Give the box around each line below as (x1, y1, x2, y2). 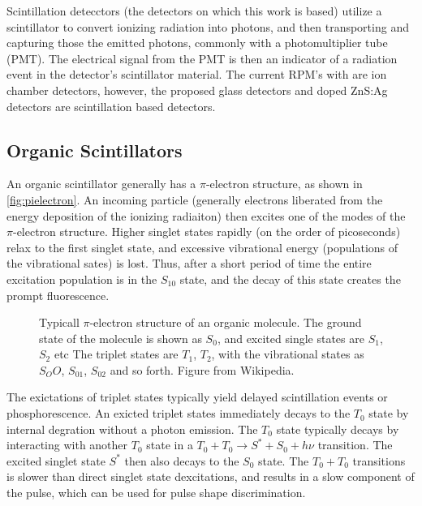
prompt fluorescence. (6, 286, 110, 303)
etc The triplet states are (54, 345, 179, 362)
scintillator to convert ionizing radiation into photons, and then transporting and (6, 18, 409, 35)
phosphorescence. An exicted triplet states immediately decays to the (6, 405, 351, 422)
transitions (352, 452, 406, 469)
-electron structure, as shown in (205, 175, 363, 192)
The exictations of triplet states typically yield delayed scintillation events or (6, 388, 388, 405)
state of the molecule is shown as (39, 329, 202, 346)
